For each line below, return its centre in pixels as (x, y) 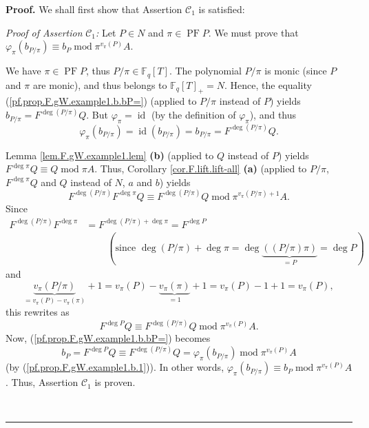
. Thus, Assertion (42, 382)
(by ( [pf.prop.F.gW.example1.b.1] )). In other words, (115, 367)
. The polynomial (205, 71)
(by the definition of (193, 115)
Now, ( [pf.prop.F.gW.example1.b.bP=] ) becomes (108, 338)
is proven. (115, 382)
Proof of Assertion (44, 32)
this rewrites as (38, 311)
